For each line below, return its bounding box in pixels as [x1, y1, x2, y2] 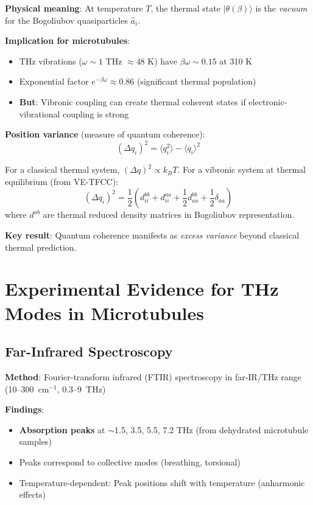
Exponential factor [19, 75, 89, 88]
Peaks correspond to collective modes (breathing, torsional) [19, 455, 241, 468]
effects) [19, 488, 46, 501]
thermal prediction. [5, 240, 77, 253]
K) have [147, 54, 177, 67]
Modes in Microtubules [5, 300, 204, 325]
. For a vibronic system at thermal [177, 163, 306, 176]
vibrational [19, 107, 60, 120]
